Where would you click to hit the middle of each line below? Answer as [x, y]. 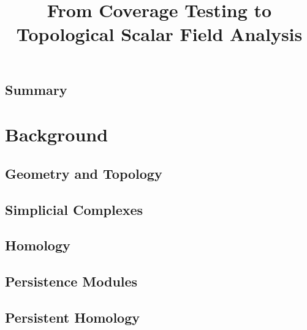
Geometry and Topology [84, 173]
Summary [36, 89]
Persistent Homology [73, 317]
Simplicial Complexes [74, 209]
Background [57, 134]
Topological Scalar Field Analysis [159, 34]
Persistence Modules [71, 281]
